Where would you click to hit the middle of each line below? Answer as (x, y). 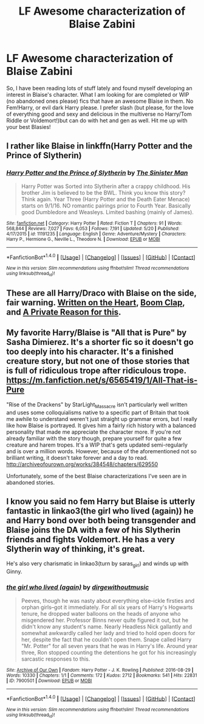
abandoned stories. (31, 482)
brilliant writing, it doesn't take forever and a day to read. (77, 458)
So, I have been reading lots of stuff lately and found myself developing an (99, 88)
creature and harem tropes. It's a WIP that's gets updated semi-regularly (97, 445)
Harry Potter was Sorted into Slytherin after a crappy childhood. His (106, 186)
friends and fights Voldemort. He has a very (90, 539)
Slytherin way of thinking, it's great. (76, 549)
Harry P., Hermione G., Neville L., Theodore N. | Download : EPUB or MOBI (83, 239)
